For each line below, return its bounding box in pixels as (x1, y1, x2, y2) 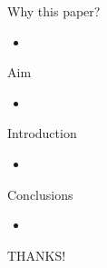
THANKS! (7, 245, 66, 264)
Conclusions (7, 184, 73, 203)
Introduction (7, 124, 77, 143)
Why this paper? (7, 2, 101, 20)
